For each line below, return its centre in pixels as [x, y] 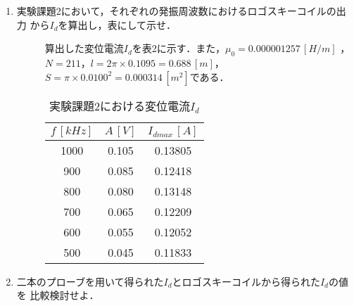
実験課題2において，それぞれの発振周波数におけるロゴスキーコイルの [176, 11]
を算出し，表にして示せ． [117, 24]
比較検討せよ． [64, 295]
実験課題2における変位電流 [120, 106]
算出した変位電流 [84, 48]
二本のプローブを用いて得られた [90, 281]
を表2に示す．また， [179, 48]
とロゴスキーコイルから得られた [246, 281]
